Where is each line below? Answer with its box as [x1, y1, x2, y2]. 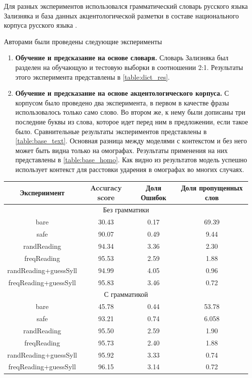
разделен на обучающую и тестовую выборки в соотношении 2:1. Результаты [15, 62, 243, 72]
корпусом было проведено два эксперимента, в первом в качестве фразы [15, 97, 229, 107]
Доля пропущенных [181, 183, 243, 192]
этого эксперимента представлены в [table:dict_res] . [15, 71, 170, 82]
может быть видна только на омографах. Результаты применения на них [15, 145, 228, 155]
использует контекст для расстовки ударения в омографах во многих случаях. [15, 164, 244, 174]
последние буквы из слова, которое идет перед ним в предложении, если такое [15, 116, 248, 126]
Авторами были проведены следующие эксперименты [4, 36, 162, 46]
